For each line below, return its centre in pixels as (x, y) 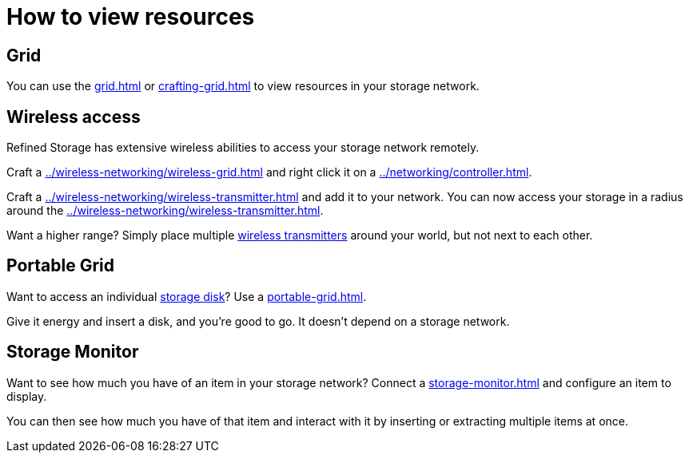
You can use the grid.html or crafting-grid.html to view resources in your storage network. (243, 86)
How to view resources (131, 17)
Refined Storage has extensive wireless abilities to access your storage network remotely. (243, 148)
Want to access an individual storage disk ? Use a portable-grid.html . (187, 296)
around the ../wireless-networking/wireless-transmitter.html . (165, 211)
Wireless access (74, 117)
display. (27, 396)
